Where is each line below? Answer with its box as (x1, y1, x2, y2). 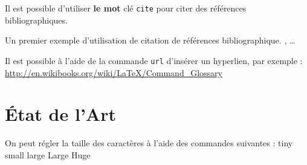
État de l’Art (5, 102, 116, 126)
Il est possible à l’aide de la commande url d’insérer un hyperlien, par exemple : (5, 54, 303, 66)
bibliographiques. (5, 13, 68, 26)
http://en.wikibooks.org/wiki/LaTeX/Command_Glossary (5, 66, 222, 79)
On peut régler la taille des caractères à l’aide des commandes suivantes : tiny (5, 137, 293, 149)
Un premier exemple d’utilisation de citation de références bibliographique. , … (5, 34, 296, 47)
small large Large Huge (5, 148, 91, 161)
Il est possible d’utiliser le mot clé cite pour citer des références (5, 2, 247, 14)
